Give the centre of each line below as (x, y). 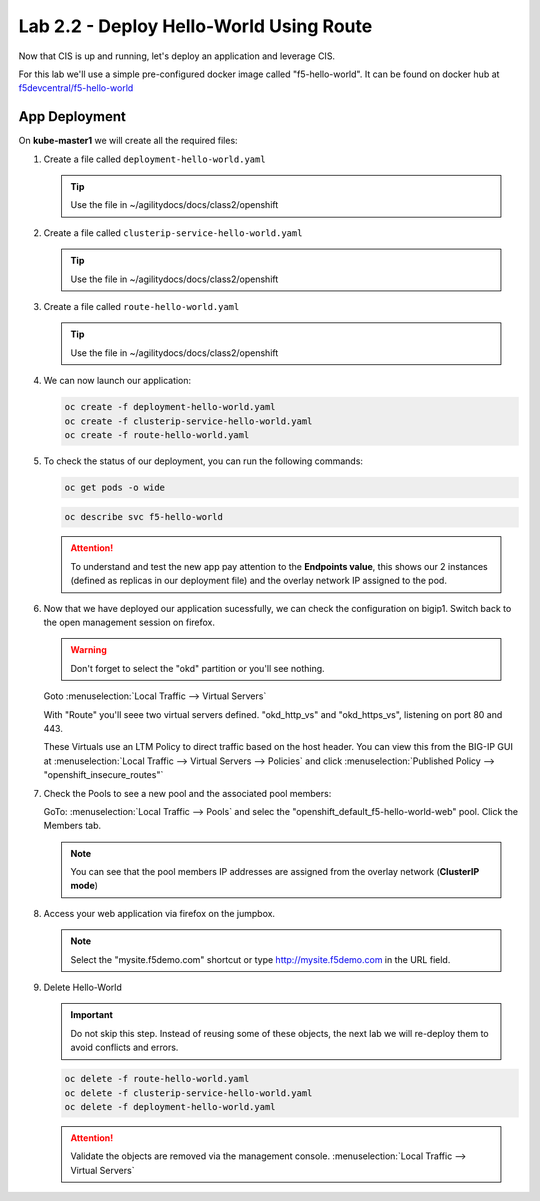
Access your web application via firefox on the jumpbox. (159, 913)
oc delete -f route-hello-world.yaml (157, 1079)
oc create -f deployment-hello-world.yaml (170, 407)
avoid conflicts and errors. (124, 1047)
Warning (88, 650)
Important (92, 1015)
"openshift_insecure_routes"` (103, 775)
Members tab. (72, 826)
